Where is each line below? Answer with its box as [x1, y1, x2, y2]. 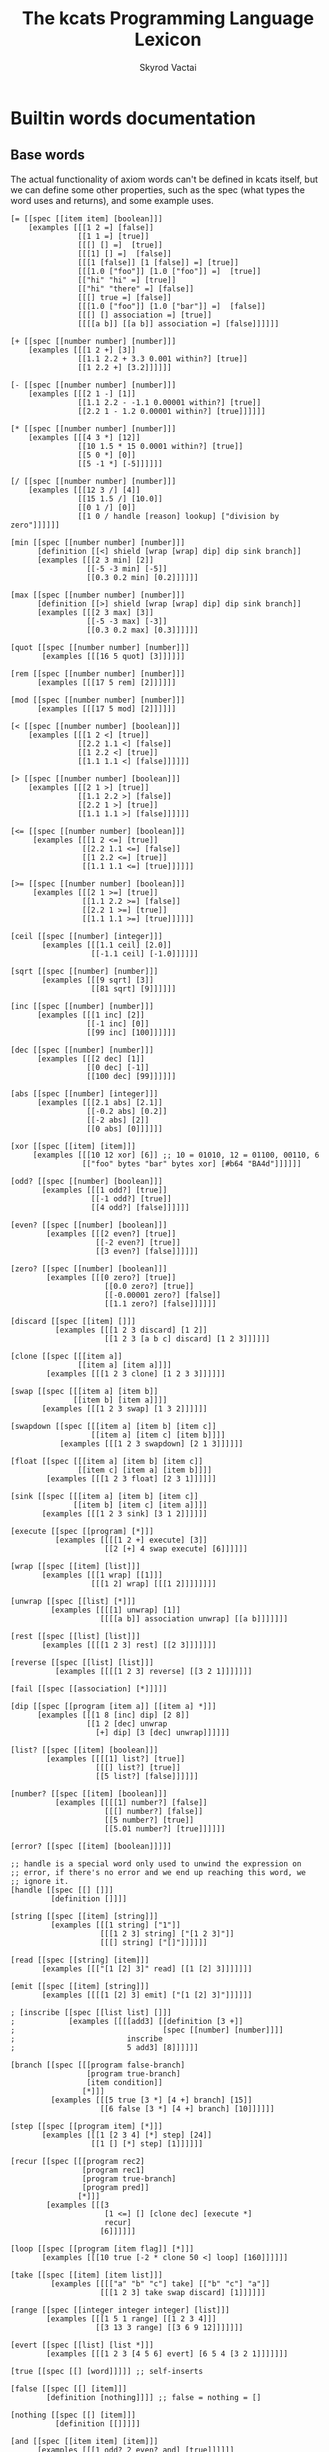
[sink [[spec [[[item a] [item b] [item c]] [10, 1491, 199, 1501]
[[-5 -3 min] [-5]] [86, 563, 168, 574]
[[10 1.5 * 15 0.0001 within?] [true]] [77, 441, 244, 451]
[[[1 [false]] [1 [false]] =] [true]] [77, 257, 240, 267]
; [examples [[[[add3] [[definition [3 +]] [10, 2016, 244, 2026]
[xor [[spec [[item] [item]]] [10, 1141, 137, 1151]
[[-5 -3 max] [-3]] [86, 616, 168, 626]
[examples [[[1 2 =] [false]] [28, 222, 155, 232]
